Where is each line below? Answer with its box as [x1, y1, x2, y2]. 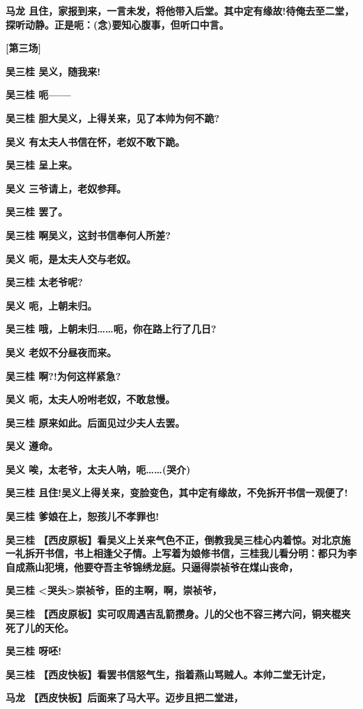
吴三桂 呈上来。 [6, 158, 78, 172]
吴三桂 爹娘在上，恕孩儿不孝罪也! [6, 509, 160, 524]
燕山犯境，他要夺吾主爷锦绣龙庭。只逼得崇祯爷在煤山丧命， [24, 559, 298, 574]
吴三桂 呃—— [6, 87, 71, 102]
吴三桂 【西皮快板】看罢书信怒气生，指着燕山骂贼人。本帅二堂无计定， [6, 666, 332, 681]
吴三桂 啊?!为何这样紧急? [6, 368, 121, 383]
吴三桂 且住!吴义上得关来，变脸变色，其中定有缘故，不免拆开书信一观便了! [6, 485, 348, 500]
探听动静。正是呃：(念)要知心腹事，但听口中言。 [6, 17, 229, 31]
